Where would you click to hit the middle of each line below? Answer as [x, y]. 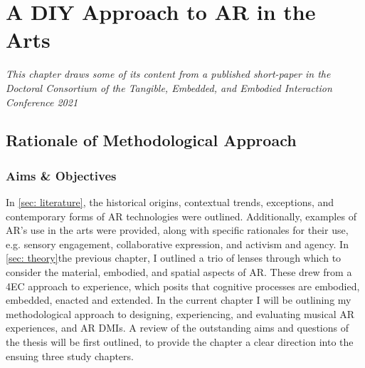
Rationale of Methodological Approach [151, 140]
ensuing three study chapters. [70, 356]
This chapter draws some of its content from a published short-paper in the [168, 74]
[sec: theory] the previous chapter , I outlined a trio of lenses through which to [174, 258]
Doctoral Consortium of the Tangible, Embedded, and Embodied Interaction [169, 87]
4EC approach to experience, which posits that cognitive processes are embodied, [183, 286]
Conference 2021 [42, 102]
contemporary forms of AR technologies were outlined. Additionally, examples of [181, 216]
